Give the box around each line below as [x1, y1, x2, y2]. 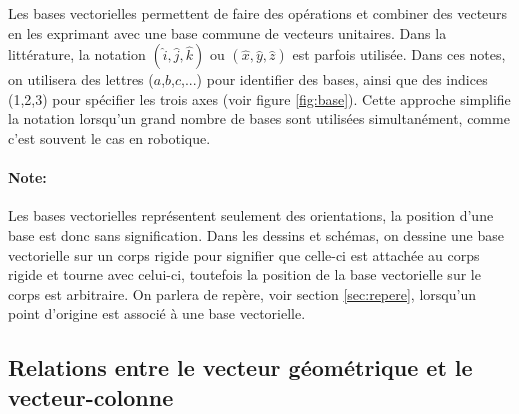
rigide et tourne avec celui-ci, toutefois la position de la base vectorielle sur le [8, 264, 481, 285]
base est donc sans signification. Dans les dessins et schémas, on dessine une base [8, 224, 504, 245]
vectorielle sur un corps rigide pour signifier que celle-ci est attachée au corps [8, 244, 480, 265]
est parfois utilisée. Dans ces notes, [292, 44, 506, 65]
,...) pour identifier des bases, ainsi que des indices [181, 69, 488, 90]
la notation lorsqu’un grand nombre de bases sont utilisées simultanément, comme [8, 108, 510, 129]
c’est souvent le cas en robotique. [8, 127, 211, 148]
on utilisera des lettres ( [8, 69, 154, 90]
